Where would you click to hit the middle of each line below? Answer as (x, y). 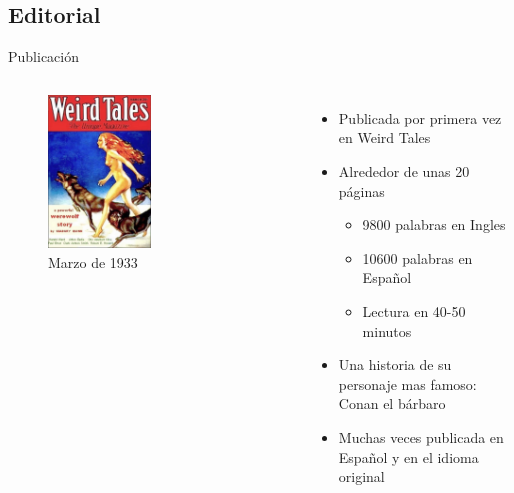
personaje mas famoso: (407, 383)
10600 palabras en (417, 257)
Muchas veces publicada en (421, 436)
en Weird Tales (384, 137)
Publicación (43, 56)
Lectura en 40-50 (414, 310)
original (361, 476)
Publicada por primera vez (420, 117)
